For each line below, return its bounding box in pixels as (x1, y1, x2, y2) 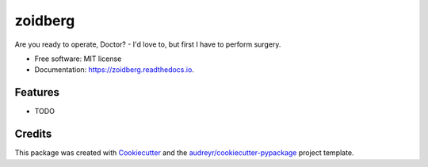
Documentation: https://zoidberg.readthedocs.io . (34, 65, 194, 74)
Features (14, 85, 59, 99)
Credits (14, 127, 52, 141)
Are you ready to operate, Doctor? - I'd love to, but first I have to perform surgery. (14, 40, 281, 49)
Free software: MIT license (34, 54, 122, 63)
